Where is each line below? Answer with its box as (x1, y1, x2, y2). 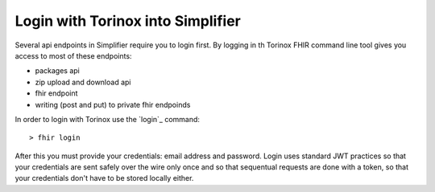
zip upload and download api (35, 77, 131, 87)
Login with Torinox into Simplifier (14, 12, 241, 30)
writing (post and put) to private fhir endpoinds (35, 100, 191, 109)
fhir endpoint (35, 88, 78, 98)
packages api (35, 66, 81, 76)
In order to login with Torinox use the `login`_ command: (14, 114, 201, 124)
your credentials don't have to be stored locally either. (14, 174, 194, 183)
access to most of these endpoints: (14, 51, 132, 60)
